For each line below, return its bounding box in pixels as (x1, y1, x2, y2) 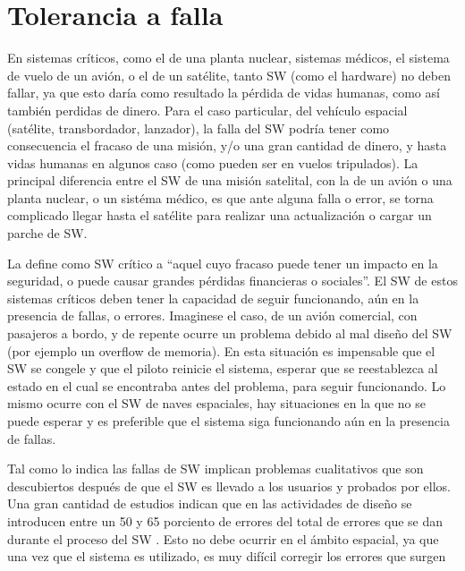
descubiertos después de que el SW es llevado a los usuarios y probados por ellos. (7, 476, 451, 495)
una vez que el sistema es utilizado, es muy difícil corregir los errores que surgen (7, 547, 446, 566)
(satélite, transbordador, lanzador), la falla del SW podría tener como (7, 118, 390, 137)
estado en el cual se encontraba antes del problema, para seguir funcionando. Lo (7, 376, 446, 395)
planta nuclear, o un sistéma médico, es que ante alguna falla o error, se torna (7, 188, 434, 207)
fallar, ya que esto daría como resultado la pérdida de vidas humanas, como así (7, 83, 440, 102)
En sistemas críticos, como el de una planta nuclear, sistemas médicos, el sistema (7, 48, 450, 67)
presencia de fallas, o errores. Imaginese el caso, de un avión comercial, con (7, 306, 418, 325)
